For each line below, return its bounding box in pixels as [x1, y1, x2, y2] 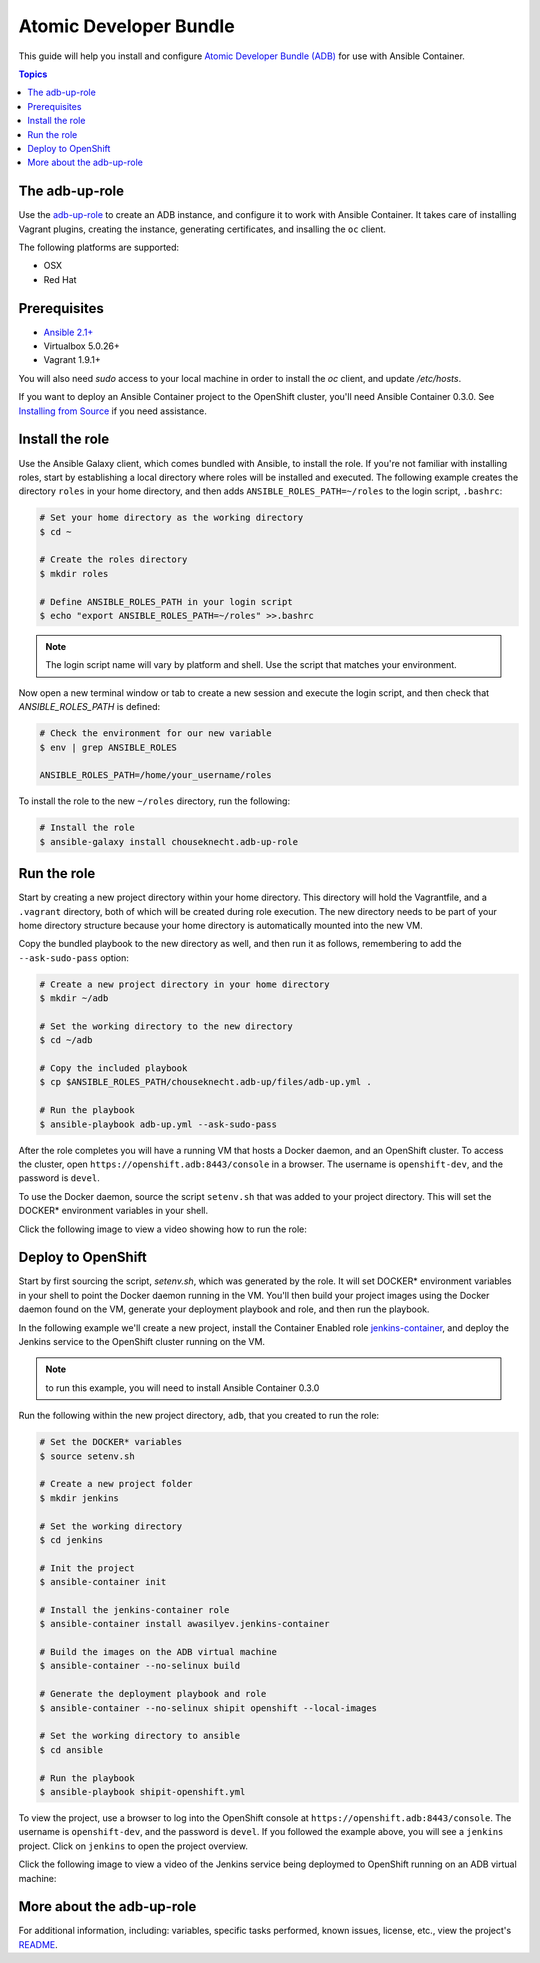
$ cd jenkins [39, 1534, 104, 1545]
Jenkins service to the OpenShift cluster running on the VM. [18, 1336, 265, 1348]
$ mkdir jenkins [39, 1492, 120, 1504]
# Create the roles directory [39, 554, 188, 565]
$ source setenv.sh [39, 1450, 135, 1462]
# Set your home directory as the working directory [39, 512, 304, 524]
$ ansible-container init [39, 1576, 167, 1588]
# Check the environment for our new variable [39, 728, 272, 739]
